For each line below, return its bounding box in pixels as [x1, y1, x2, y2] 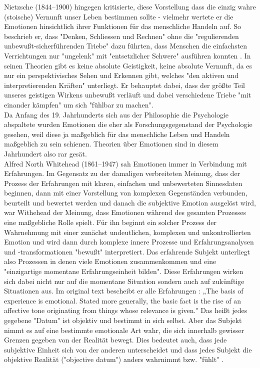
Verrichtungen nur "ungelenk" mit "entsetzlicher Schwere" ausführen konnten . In [4, 50, 251, 60]
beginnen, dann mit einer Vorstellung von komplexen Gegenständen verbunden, [4, 187, 247, 198]
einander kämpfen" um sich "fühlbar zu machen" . [4, 99, 153, 109]
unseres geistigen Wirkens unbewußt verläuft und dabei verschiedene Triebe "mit [4, 89, 251, 100]
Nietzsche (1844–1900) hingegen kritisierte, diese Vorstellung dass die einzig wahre [4, 1, 256, 11]
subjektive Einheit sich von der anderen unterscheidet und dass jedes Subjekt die [4, 344, 252, 354]
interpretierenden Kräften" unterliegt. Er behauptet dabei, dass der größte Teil [4, 79, 245, 90]
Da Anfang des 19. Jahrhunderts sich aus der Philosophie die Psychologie [4, 109, 228, 119]
